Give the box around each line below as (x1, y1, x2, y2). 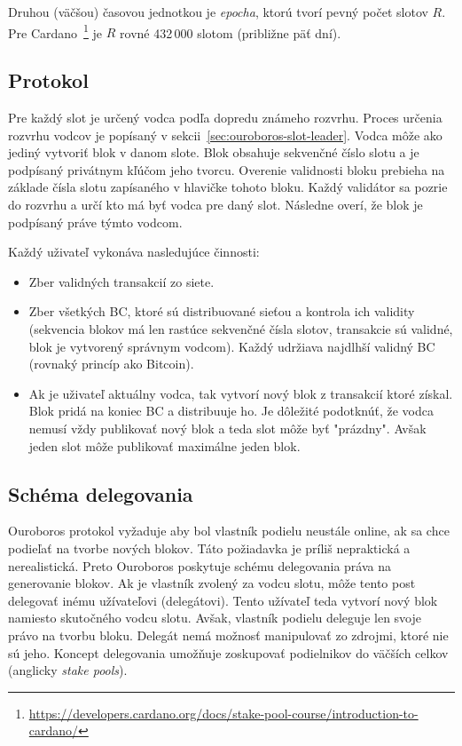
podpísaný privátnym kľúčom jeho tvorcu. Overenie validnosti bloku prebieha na (8, 160, 445, 179)
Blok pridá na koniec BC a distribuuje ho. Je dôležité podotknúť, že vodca (28, 401, 434, 420)
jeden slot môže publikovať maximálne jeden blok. (28, 436, 301, 455)
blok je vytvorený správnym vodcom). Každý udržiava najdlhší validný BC (28, 337, 435, 355)
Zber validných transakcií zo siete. (28, 272, 215, 290)
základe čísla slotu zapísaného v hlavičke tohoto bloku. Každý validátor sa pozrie (8, 178, 448, 196)
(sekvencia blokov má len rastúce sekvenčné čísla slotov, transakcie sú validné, (28, 319, 453, 337)
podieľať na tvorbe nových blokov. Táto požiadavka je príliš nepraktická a (8, 538, 411, 557)
